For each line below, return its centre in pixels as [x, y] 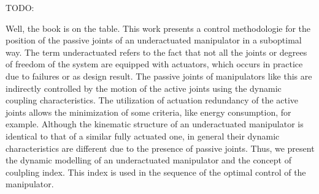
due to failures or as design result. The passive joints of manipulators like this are [159, 76]
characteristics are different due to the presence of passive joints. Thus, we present [160, 148]
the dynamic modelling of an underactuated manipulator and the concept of [149, 160]
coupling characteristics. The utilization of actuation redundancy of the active [152, 100]
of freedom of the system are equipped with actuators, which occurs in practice [154, 64]
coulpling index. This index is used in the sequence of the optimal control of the [156, 172]
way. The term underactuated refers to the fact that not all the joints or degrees [156, 52]
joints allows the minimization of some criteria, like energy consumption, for [148, 112]
